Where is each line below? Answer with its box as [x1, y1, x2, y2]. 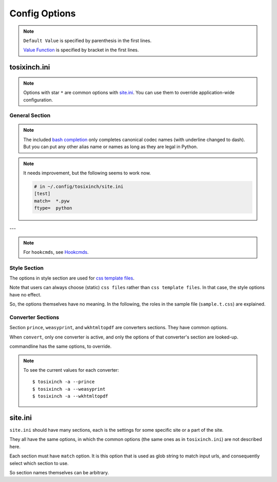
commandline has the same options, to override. [9, 344, 112, 350]
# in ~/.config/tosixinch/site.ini [34, 184, 124, 190]
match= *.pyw [34, 198, 70, 204]
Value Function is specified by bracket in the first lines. [23, 47, 139, 53]
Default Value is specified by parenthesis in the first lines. [23, 37, 152, 44]
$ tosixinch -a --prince [32, 379, 95, 385]
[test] [34, 191, 51, 197]
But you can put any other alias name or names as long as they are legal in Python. [23, 144, 198, 150]
